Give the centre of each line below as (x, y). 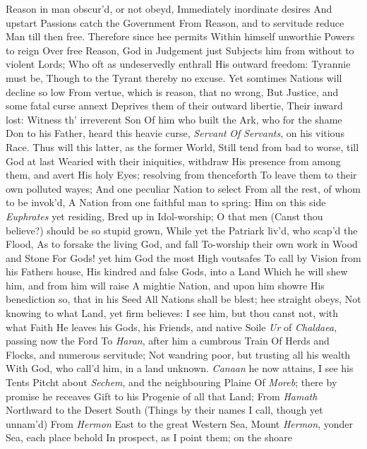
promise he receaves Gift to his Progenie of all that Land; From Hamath (162, 396)
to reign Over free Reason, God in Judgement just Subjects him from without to (180, 50)
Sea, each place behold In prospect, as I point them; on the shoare (149, 437)
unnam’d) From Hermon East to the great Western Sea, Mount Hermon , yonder (179, 423)
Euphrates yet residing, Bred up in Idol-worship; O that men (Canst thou (164, 216)
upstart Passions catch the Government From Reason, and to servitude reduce (175, 22)
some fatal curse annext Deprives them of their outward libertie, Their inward (174, 106)
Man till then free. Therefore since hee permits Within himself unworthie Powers (180, 36)
